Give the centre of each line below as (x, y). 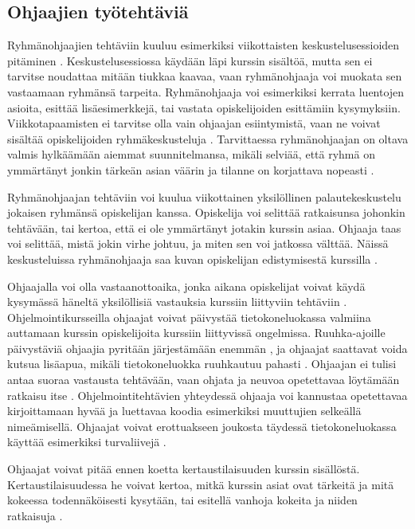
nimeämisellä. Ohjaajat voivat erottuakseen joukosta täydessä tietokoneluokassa (202, 426)
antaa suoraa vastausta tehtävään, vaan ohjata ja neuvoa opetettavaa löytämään (204, 380)
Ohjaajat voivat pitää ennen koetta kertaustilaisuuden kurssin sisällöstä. (184, 469)
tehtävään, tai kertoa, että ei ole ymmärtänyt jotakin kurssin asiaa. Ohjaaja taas (204, 227)
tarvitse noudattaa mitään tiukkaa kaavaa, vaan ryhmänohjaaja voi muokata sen (205, 76)
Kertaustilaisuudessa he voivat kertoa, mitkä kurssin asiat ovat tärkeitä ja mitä (201, 484)
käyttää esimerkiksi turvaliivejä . (87, 442)
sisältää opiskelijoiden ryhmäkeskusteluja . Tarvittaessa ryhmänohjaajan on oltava (208, 138)
